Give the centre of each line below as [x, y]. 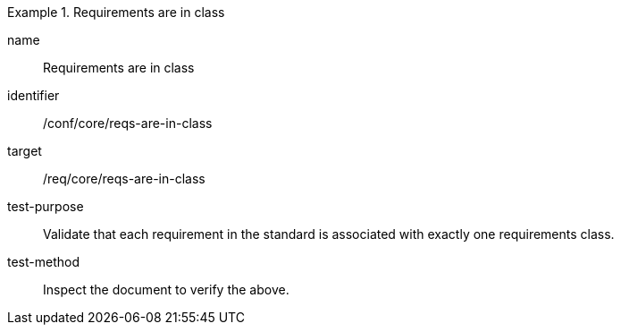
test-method [43, 262]
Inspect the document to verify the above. [166, 289]
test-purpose [46, 206]
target [25, 151]
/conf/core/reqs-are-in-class [128, 123]
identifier [34, 95]
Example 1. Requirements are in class [116, 12]
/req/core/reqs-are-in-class [124, 179]
